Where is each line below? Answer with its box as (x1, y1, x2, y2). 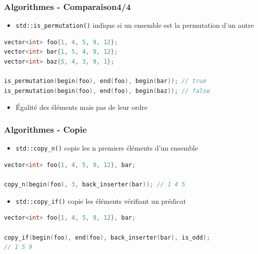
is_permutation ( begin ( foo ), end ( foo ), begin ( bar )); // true (4, 78, 207, 85)
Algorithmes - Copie (4, 123, 87, 135)
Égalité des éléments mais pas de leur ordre (15, 102, 148, 112)
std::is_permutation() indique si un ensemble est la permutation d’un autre (15, 20, 254, 30)
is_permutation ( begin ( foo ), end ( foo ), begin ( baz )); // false (4, 87, 210, 94)
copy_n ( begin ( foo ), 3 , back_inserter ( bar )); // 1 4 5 (4, 181, 186, 188)
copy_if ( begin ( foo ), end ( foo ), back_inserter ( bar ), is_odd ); (4, 234, 210, 241)
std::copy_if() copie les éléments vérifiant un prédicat (15, 195, 186, 206)
